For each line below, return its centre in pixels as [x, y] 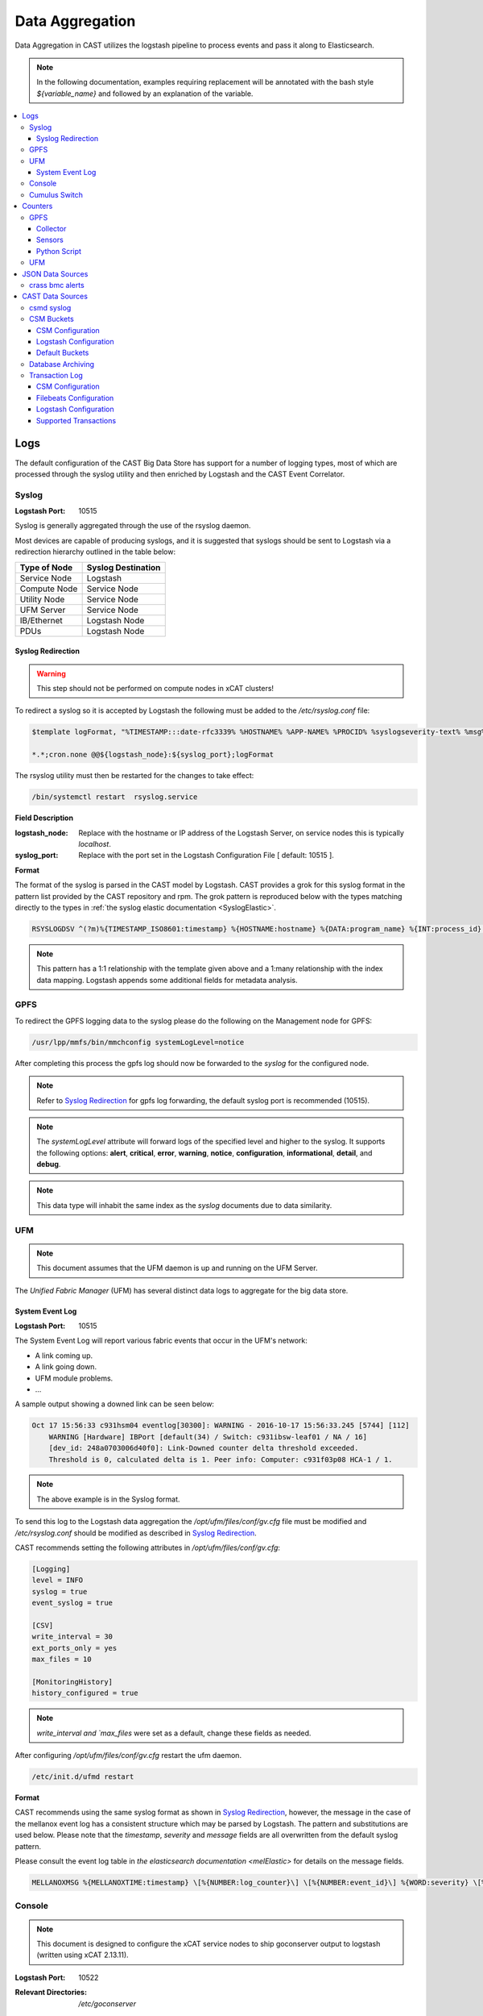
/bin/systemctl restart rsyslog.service [115, 797]
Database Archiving [62, 364]
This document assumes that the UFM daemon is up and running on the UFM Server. [177, 1268]
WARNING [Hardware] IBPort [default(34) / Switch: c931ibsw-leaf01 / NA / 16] [208, 1437]
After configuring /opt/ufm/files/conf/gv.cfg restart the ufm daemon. [128, 1756]
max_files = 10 [62, 1660]
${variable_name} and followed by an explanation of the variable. [145, 94]
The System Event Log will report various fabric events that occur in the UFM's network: [161, 1341]
